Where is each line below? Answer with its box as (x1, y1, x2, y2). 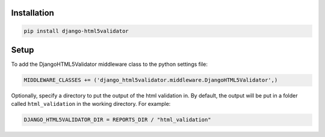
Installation (11, 8, 54, 18)
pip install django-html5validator (23, 28, 129, 34)
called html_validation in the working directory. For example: (11, 101, 171, 108)
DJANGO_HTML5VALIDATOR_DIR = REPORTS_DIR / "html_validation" (23, 117, 211, 123)
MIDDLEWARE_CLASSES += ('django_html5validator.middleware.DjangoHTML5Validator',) (23, 77, 278, 84)
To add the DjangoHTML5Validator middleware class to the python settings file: (11, 60, 208, 68)
